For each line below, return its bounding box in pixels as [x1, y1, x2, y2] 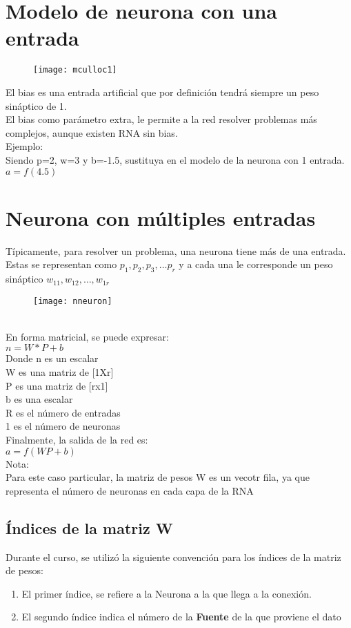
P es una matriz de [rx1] [6, 378, 108, 392]
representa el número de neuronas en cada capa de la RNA [6, 483, 254, 497]
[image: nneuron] [33, 296, 112, 306]
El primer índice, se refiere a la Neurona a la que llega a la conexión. [21, 586, 312, 600]
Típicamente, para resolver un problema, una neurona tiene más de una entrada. [6, 243, 346, 258]
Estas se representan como [6, 257, 117, 272]
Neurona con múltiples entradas [6, 203, 316, 231]
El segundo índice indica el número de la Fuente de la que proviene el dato [21, 609, 341, 624]
